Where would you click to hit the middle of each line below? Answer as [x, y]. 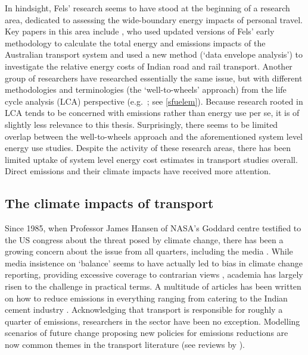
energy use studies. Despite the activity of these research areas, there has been [148, 148]
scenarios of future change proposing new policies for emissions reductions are [147, 333]
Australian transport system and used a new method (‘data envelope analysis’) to [154, 54]
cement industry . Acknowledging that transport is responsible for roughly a [144, 310]
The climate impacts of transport [109, 203]
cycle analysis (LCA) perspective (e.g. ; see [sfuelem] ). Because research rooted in [154, 101]
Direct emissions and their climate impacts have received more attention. [138, 171]
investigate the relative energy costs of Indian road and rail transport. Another [149, 66]
